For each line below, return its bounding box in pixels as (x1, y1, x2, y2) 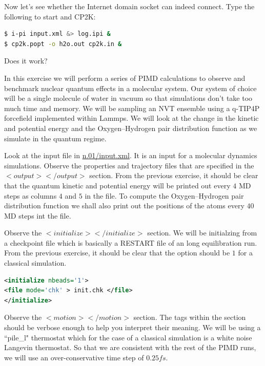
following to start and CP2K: (4, 11, 96, 21)
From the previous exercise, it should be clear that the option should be (4, 247, 230, 258)
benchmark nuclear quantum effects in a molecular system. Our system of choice (4, 82, 257, 93)
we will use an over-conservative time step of (4, 352, 144, 362)
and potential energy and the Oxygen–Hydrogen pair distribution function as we (4, 122, 257, 133)
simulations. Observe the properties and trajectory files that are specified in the (4, 160, 254, 170)
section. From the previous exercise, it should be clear (89, 170, 258, 181)
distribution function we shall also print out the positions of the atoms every (4, 200, 244, 211)
